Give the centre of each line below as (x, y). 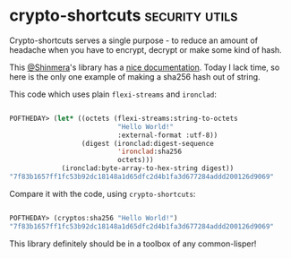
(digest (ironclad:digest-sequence (148, 143)
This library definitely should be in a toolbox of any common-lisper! (133, 244)
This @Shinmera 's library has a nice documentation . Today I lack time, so (145, 67)
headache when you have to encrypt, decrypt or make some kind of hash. (145, 49)
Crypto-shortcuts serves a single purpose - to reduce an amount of (133, 40)
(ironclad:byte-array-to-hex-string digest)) (148, 168)
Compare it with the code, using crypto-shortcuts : (103, 193)
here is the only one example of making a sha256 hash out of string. (135, 76)
